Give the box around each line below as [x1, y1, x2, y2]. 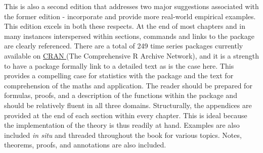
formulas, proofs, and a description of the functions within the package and [4, 90, 237, 100]
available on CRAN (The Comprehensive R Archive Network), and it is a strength [4, 50, 259, 61]
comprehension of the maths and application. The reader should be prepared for [4, 80, 252, 90]
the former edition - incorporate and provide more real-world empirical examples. [4, 11, 256, 21]
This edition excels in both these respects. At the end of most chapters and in [4, 21, 245, 31]
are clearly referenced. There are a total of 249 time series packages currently [4, 40, 243, 51]
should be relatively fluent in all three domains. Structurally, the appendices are [4, 99, 252, 110]
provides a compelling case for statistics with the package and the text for [4, 70, 234, 81]
